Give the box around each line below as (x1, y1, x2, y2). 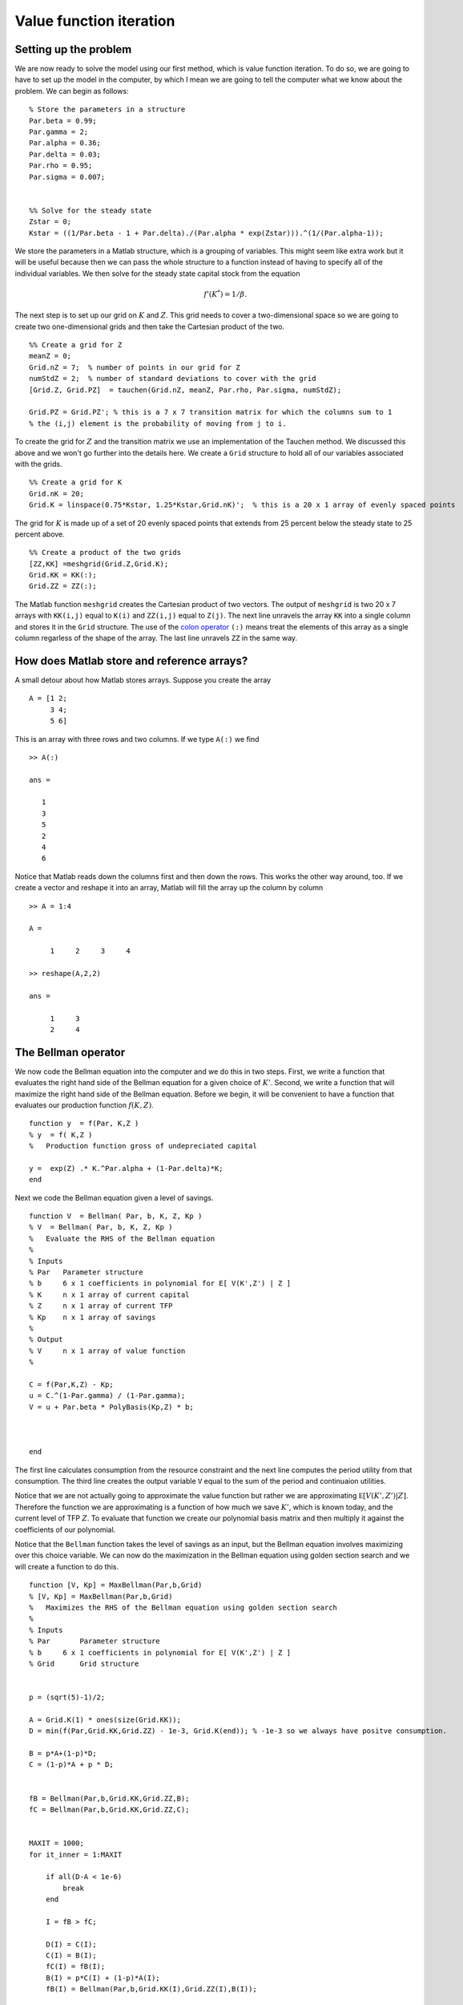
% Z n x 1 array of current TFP (29, 1302, 173, 1310)
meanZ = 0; (29, 351, 72, 361)
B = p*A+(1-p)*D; (29, 1749, 97, 1758)
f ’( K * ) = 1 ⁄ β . (203, 289, 248, 298)
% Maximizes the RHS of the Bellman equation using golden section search (29, 1602, 338, 1612)
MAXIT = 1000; (29, 1839, 84, 1848)
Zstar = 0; (29, 217, 72, 226)
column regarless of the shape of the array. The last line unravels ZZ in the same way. (14, 634, 298, 643)
